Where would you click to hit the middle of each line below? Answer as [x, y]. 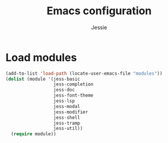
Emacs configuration [99, 11]
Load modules [41, 57]
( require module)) [34, 134]
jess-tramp [67, 123]
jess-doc [64, 90]
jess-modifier [71, 112]
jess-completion [73, 84]
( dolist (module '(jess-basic [43, 79]
